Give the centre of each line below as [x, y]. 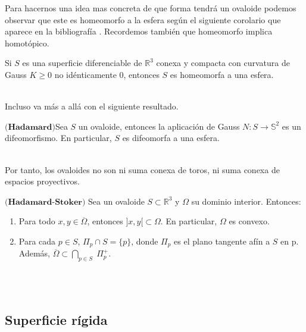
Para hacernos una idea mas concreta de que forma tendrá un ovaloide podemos [151, 8]
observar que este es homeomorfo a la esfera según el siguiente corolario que [143, 19]
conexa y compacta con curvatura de [223, 63]
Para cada [37, 241]
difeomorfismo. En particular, [58, 138]
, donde [145, 241]
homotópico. [27, 43]
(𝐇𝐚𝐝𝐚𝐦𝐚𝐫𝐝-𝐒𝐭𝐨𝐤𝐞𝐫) [45, 202]
